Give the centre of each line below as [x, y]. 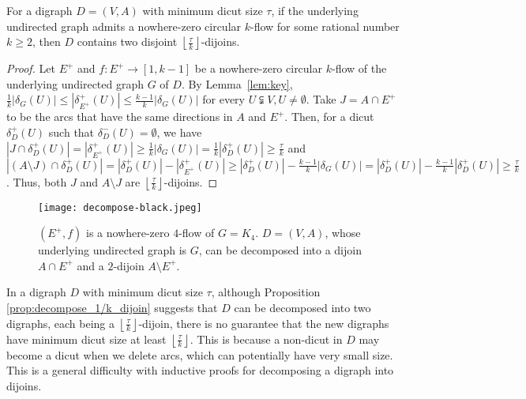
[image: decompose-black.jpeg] [120, 207]
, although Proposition [266, 292]
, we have [179, 132]
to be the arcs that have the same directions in [120, 117]
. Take [321, 99]
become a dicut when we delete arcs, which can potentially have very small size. [200, 354]
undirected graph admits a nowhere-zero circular [124, 26]
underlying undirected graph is [113, 250]
